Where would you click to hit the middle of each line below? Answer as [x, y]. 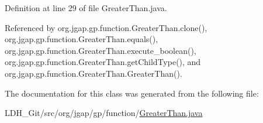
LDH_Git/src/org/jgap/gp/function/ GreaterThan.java [104, 113]
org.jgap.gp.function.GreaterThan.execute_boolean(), [101, 50]
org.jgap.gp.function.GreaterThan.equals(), [82, 39]
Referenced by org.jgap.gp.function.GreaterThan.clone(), [106, 27]
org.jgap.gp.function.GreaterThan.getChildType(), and [103, 62]
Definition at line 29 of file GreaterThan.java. [86, 8]
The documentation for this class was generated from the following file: [132, 93]
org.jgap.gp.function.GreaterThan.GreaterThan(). [94, 73]
